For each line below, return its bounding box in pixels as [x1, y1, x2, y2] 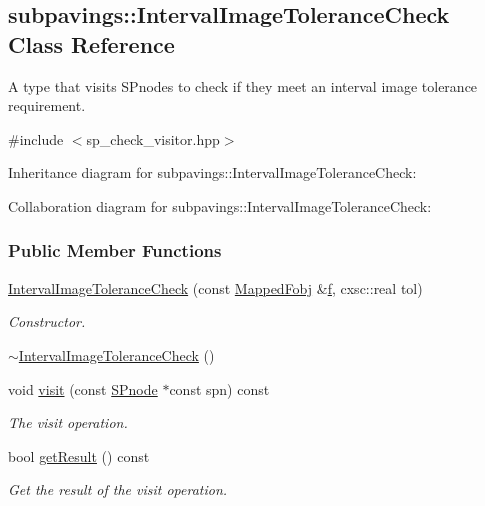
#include [8, 128, 64, 149]
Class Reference [8, 28, 175, 59]
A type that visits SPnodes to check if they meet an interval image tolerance [8, 75, 478, 96]
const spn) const [169, 378, 270, 399]
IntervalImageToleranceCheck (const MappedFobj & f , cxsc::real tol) [8, 277, 423, 298]
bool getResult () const [8, 445, 150, 466]
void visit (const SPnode [8, 378, 158, 399]
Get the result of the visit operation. [8, 479, 228, 500]
